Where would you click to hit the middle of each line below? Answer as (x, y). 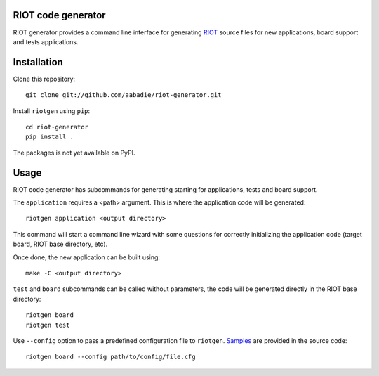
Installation (38, 62)
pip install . (49, 137)
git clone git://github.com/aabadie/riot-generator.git (124, 95)
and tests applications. (46, 41)
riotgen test (48, 325)
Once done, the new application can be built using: (87, 257)
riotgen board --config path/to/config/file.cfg (111, 357)
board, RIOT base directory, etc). (60, 244)
